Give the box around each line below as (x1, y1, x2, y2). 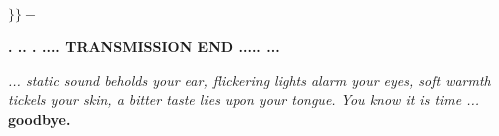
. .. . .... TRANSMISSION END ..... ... (8, 36, 280, 56)
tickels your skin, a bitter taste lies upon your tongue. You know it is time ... (8, 89, 480, 110)
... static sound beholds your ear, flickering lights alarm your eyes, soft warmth (8, 69, 491, 90)
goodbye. (8, 108, 71, 129)
